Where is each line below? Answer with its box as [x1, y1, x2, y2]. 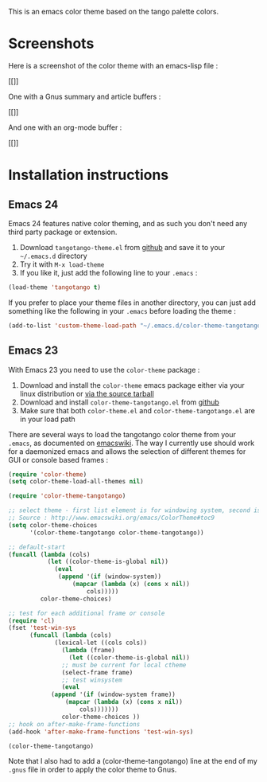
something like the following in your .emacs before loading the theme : [8, 306, 237, 315]
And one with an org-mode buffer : [8, 123, 122, 132]
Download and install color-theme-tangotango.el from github [19, 397, 220, 407]
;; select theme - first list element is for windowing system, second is [8, 506, 261, 514]
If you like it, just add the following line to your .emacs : [19, 268, 198, 277]
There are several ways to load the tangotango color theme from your [8, 429, 237, 439]
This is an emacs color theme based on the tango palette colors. [8, 7, 219, 16]
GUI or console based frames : [8, 455, 109, 464]
